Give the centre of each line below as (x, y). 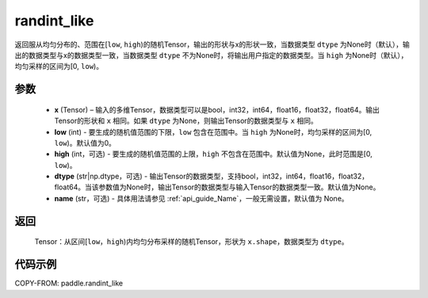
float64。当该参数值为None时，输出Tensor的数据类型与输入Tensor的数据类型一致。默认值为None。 (217, 187)
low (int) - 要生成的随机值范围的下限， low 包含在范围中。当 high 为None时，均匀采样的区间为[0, (213, 132)
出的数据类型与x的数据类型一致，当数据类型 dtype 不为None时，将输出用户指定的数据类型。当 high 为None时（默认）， (211, 55)
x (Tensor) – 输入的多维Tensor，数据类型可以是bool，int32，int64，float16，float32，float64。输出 (217, 109)
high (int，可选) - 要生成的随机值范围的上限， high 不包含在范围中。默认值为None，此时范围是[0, (213, 154)
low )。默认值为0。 (85, 143)
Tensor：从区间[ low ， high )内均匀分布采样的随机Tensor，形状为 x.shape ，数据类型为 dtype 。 (191, 242)
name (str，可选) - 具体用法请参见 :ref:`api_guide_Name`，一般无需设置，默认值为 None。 (201, 198)
